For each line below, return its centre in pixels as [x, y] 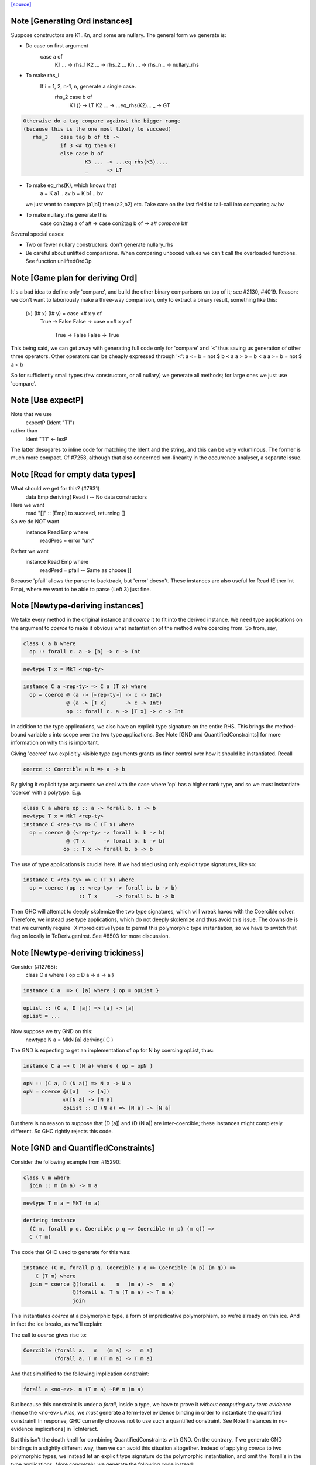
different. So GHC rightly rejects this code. [62, 1132]
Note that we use [31, 414]
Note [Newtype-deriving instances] [77, 606]
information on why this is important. [55, 743]
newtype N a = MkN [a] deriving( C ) [69, 1040]
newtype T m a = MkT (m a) [62, 1203]
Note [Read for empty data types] [73, 475]
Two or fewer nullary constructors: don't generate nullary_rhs [99, 245]
